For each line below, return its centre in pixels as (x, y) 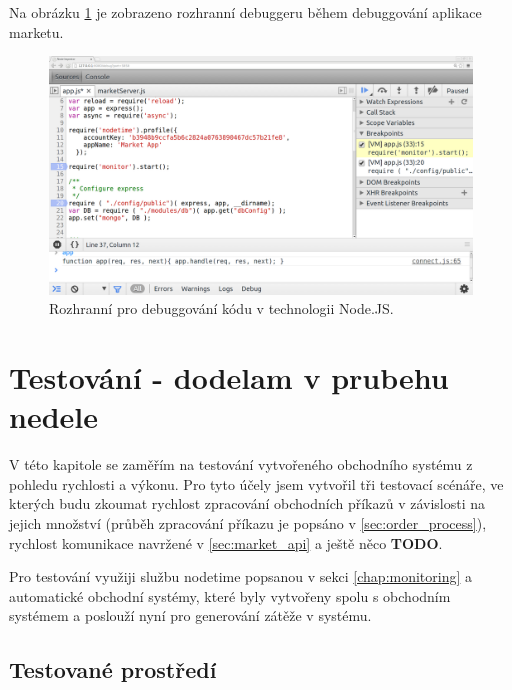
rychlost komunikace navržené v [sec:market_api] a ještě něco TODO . (226, 542)
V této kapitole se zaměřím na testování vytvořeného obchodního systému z (241, 464)
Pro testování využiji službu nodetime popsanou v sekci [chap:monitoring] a (241, 576)
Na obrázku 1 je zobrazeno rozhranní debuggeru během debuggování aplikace (245, 12)
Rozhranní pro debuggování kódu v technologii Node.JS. (221, 308)
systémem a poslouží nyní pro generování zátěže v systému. (190, 615)
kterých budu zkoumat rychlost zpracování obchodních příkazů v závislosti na (247, 503)
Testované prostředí (113, 669)
